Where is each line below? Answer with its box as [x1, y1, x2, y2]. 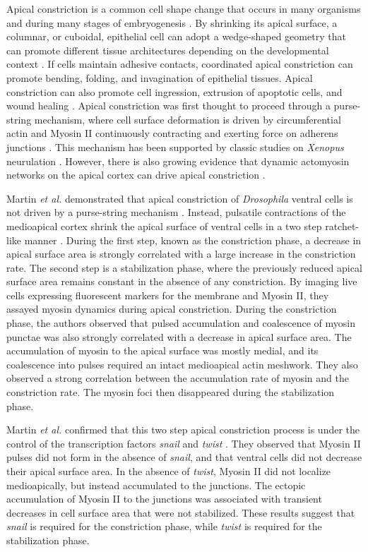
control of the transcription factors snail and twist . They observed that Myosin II [6, 436, 361, 450]
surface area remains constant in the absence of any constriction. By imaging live [6, 274, 357, 289]
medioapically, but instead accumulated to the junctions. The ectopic [6, 477, 306, 492]
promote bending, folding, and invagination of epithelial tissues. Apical [6, 70, 313, 85]
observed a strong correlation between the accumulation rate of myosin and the [6, 371, 349, 385]
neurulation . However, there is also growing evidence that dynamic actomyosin [6, 153, 350, 168]
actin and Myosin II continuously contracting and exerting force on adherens [6, 126, 338, 140]
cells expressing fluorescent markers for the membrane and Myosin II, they [6, 287, 329, 302]
